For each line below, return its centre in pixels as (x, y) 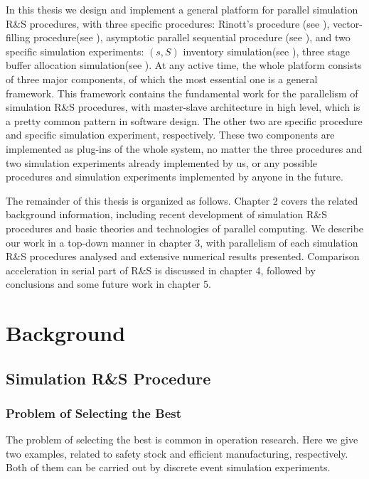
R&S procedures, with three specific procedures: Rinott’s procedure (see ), (168, 23)
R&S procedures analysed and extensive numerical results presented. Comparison (183, 256)
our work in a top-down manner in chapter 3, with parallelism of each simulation (182, 242)
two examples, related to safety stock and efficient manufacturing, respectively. (177, 453)
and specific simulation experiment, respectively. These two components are (170, 135)
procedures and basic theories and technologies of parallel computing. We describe (185, 228)
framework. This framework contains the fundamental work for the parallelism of (182, 93)
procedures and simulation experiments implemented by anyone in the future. (175, 177)
